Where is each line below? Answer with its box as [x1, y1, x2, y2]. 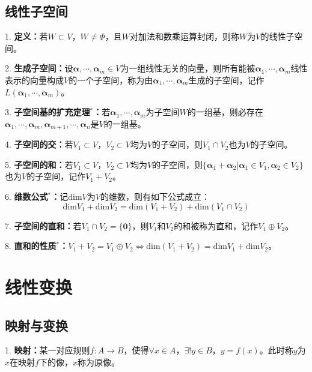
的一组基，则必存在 [187, 106, 263, 118]
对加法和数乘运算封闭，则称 [130, 30, 240, 43]
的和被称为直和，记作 [174, 219, 258, 232]
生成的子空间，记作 [188, 73, 265, 86]
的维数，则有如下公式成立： [100, 190, 210, 202]
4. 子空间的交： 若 [5, 138, 73, 151]
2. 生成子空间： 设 [5, 62, 73, 74]
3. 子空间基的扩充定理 [5, 106, 90, 118]
